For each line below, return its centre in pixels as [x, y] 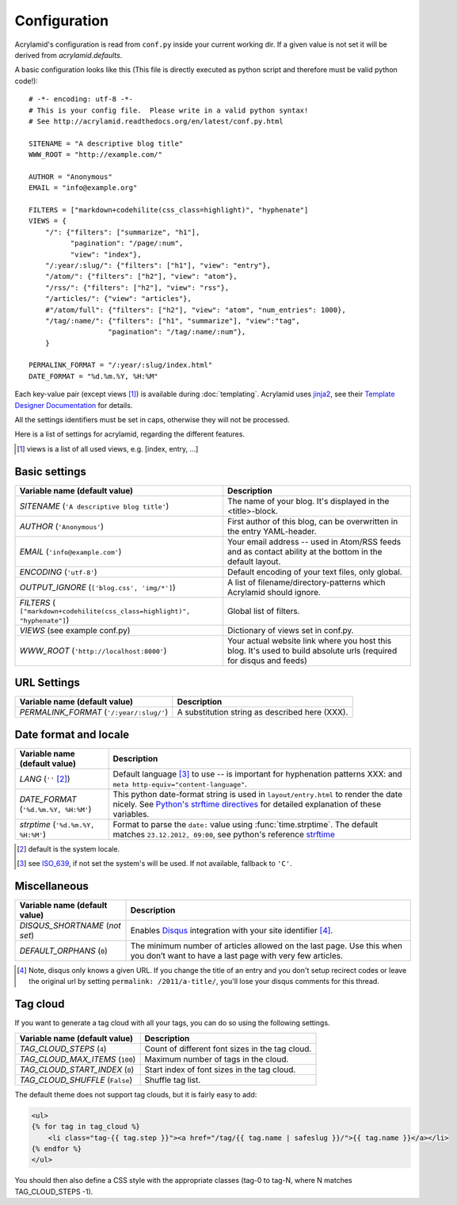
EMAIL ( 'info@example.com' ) [70, 551]
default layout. [254, 561]
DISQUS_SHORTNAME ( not [70, 925]
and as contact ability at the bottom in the [305, 551]
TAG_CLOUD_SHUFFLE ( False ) [76, 1080]
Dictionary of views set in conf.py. [290, 630]
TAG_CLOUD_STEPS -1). [54, 1192]
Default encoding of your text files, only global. [315, 572]
